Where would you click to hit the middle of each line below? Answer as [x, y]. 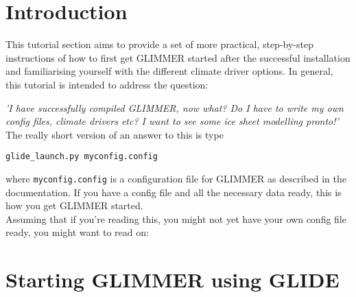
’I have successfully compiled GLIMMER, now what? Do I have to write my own [175, 107]
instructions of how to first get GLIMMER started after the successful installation [178, 57]
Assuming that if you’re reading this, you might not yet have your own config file [176, 218]
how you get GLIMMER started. [74, 205]
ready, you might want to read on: [77, 232]
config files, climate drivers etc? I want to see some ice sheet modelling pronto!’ [172, 121]
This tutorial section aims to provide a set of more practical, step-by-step [159, 44]
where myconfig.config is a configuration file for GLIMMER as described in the [176, 178]
